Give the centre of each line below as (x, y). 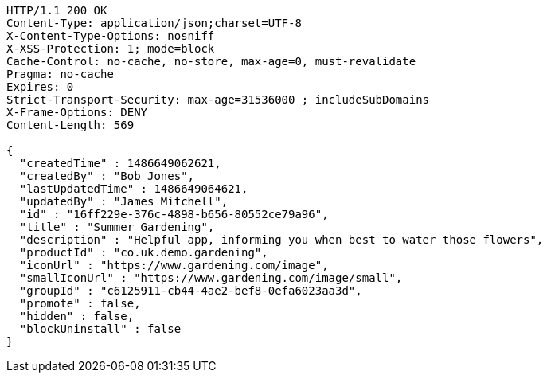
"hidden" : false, (77, 316)
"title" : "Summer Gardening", (117, 227)
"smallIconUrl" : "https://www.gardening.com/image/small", (211, 278)
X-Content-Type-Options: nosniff (111, 36)
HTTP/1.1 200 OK (57, 10)
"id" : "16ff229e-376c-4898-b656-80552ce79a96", (174, 214)
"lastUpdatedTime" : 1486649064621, (134, 189)
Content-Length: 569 (70, 125)
